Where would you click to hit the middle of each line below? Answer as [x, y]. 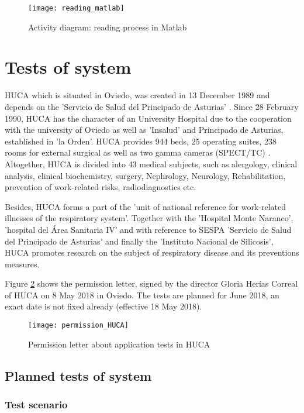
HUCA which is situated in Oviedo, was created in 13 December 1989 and [137, 95]
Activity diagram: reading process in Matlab [108, 27]
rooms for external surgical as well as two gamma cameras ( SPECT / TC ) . [138, 152]
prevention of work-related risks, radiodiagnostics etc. [101, 187]
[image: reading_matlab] [76, 8]
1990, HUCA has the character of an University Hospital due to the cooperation [148, 118]
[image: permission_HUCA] [78, 326]
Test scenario [36, 405]
